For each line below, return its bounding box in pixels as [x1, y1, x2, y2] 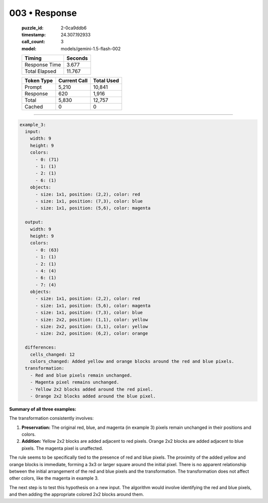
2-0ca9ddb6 [61, 25, 87, 31]
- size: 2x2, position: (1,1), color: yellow [35, 316, 148, 322]
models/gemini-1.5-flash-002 [61, 45, 121, 52]
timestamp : [21, 31, 46, 37]
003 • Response [9, 7, 77, 18]
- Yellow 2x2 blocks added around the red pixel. [30, 386, 153, 392]
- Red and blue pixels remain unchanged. [30, 372, 133, 378]
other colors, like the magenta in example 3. [9, 475, 99, 481]
